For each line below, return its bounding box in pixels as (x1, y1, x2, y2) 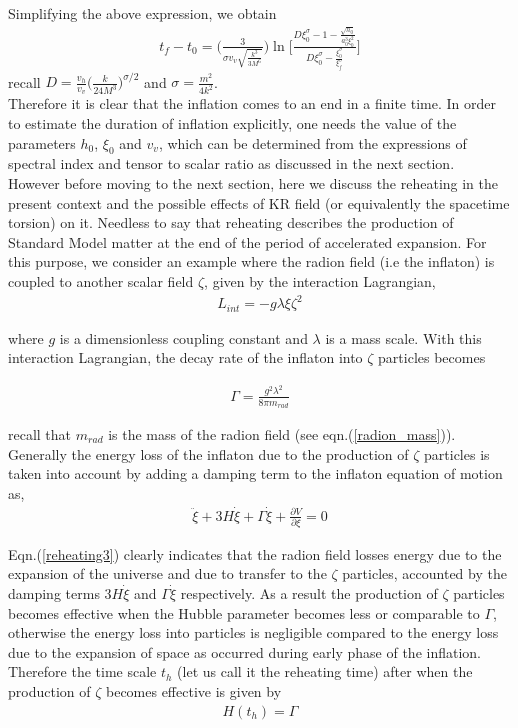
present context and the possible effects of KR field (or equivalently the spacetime (8, 192, 510, 213)
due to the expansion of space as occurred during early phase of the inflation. (8, 641, 481, 662)
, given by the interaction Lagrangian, (204, 271, 436, 292)
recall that (8, 423, 72, 444)
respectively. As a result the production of (180, 583, 438, 604)
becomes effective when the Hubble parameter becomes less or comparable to (8, 602, 480, 623)
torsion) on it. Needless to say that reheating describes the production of (8, 212, 454, 233)
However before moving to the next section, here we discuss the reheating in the (8, 173, 499, 194)
